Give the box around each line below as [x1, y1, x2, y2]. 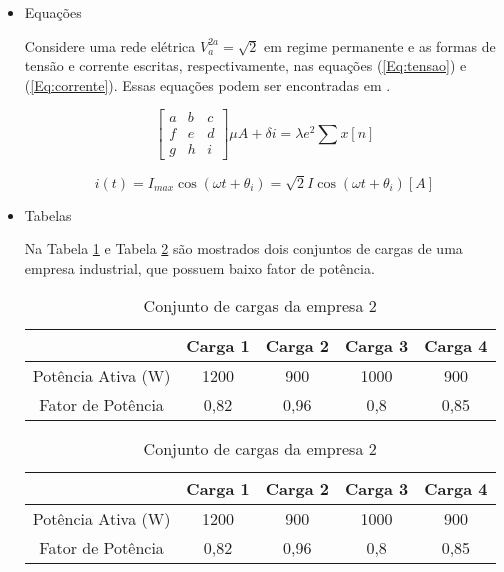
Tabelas [24, 204, 72, 225]
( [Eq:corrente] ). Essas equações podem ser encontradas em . [24, 74, 391, 95]
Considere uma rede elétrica [24, 35, 196, 56]
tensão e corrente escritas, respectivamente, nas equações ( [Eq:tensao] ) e [24, 55, 467, 76]
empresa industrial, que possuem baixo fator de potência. [24, 257, 375, 278]
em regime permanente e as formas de [264, 35, 496, 56]
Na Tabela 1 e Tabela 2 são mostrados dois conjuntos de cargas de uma [24, 238, 463, 259]
